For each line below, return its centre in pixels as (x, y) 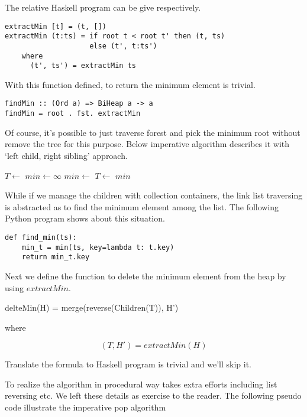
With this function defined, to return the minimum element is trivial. (130, 84)
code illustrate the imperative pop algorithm (85, 407)
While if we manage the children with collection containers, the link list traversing (154, 195)
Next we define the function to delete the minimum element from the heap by (146, 276)
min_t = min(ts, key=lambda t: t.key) (98, 247)
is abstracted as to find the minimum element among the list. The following (142, 206)
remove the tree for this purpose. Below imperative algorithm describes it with (147, 144)
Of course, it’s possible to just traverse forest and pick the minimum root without (153, 132)
